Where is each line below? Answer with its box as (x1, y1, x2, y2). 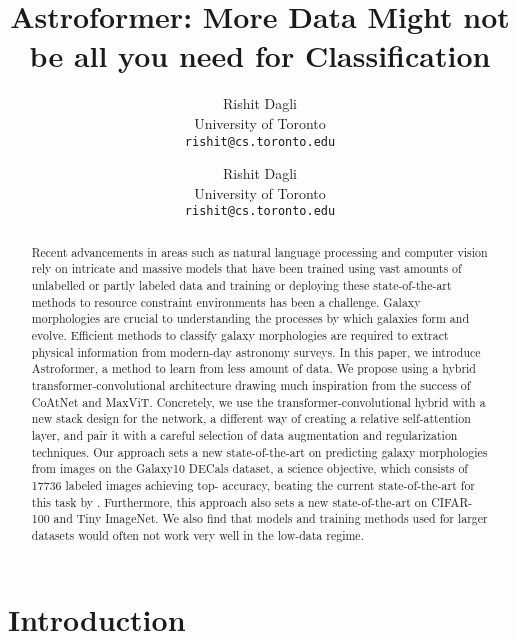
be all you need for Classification (29, 35, 491, 76)
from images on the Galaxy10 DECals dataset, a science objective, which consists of (31, 460, 468, 477)
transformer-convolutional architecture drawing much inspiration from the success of (31, 377, 471, 394)
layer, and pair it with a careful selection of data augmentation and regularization (31, 427, 458, 444)
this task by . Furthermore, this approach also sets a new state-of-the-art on (31, 493, 428, 510)
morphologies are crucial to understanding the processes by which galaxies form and (31, 310, 470, 327)
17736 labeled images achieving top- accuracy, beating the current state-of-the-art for (31, 476, 476, 493)
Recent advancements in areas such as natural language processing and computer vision (31, 243, 488, 260)
